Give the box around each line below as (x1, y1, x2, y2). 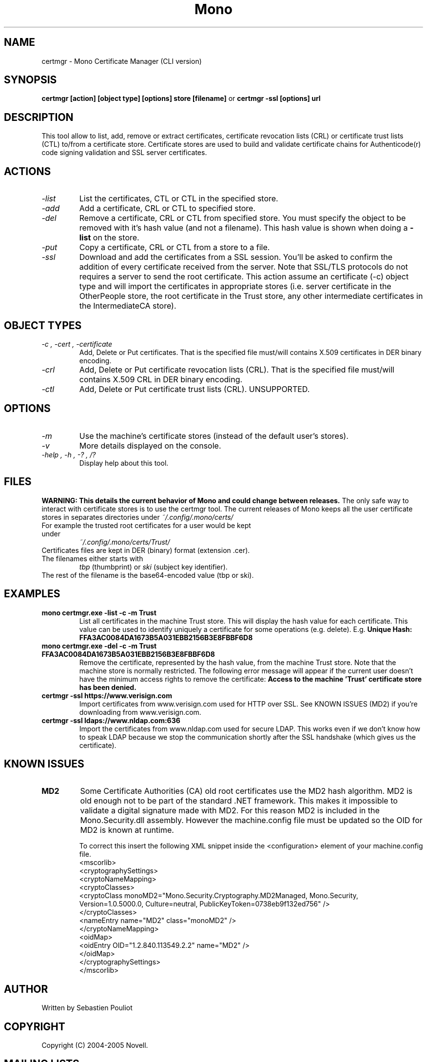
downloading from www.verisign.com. (79, 708, 201, 716)
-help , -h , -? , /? (41, 450, 96, 459)
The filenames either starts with (41, 554, 143, 563)
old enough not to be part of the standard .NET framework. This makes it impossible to (80, 796, 398, 806)
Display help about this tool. (79, 458, 169, 467)
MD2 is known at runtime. (80, 825, 174, 835)
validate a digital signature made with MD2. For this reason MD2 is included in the (80, 806, 380, 816)
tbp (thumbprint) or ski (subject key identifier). (79, 562, 228, 571)
